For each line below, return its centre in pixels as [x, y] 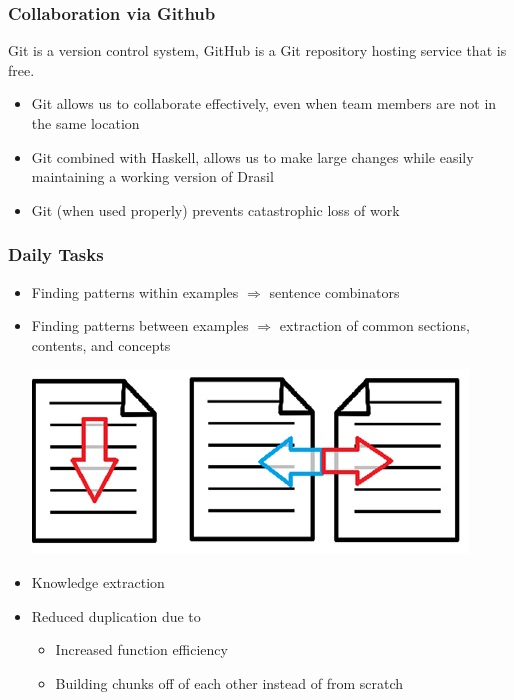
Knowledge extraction [98, 581]
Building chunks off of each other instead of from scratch [229, 682]
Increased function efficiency [141, 649]
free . [21, 69]
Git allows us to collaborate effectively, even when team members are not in [264, 103]
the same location [85, 123]
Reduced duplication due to [116, 615]
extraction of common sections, [374, 325]
